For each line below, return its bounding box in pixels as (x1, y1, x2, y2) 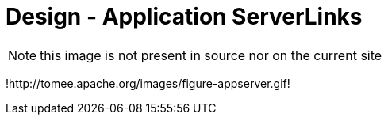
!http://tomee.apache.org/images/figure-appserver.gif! (6, 76, 290, 90)
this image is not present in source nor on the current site (40, 47, 382, 63)
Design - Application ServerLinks (6, 3, 363, 30)
